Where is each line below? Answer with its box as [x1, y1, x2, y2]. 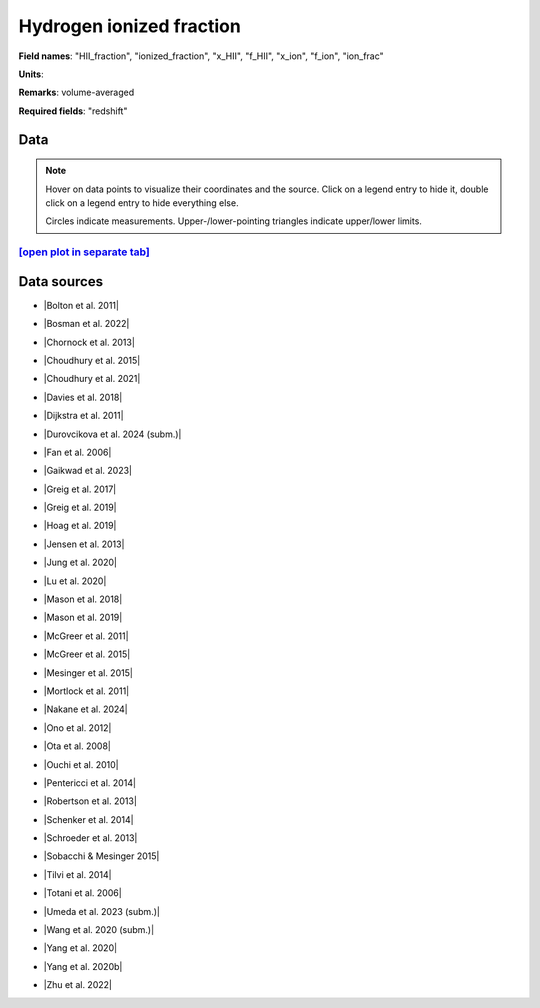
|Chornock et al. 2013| [43, 336, 135, 348]
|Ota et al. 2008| [43, 740, 112, 752]
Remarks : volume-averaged [18, 86, 135, 99]
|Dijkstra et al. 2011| [43, 410, 124, 422]
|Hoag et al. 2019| [43, 520, 117, 532]
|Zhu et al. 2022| [43, 979, 112, 991]
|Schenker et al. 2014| [43, 813, 134, 825]
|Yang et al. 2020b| [43, 960, 123, 972]
